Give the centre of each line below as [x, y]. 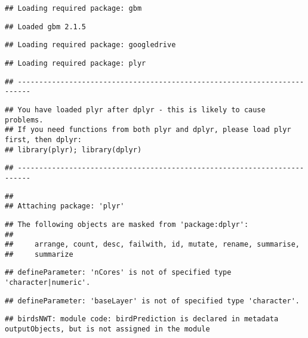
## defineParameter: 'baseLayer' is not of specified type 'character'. [152, 301]
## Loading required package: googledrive [90, 45]
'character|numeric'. [48, 283]
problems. [24, 120]
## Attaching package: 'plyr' [65, 206]
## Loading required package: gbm [73, 8]
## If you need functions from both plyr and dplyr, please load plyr [148, 130]
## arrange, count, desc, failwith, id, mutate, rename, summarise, [152, 245]
